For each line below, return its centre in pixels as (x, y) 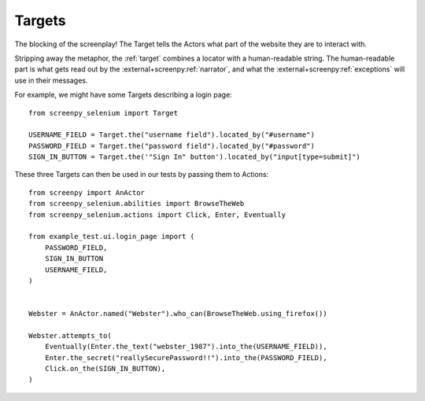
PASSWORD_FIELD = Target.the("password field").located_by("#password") (172, 146)
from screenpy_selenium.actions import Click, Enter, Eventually (157, 215)
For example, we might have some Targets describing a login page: (123, 95)
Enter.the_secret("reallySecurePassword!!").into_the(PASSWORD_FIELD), (186, 357)
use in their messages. (51, 80)
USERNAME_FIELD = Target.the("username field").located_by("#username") (172, 135)
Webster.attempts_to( (70, 335)
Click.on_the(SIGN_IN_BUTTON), (105, 369)
